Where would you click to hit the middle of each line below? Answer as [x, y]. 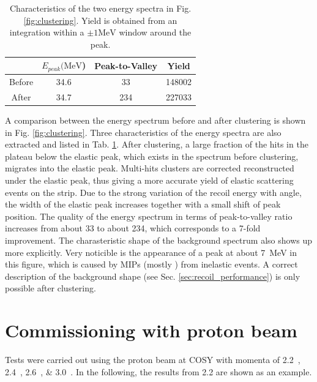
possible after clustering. [50, 288]
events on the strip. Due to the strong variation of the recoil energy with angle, [153, 192]
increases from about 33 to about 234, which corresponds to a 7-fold [133, 228]
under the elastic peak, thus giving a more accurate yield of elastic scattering [149, 180]
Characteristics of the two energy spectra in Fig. [100, 8]
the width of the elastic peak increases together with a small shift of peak [143, 204]
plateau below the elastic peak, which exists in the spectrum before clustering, [152, 156]
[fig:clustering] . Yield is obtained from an [100, 20]
